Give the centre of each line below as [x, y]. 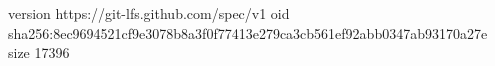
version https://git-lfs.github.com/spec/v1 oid [149, 13]
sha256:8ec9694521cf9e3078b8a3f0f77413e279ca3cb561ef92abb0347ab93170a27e [248, 32]
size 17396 [39, 52]
